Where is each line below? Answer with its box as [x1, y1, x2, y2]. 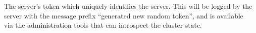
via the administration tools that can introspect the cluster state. [4, 20, 202, 30]
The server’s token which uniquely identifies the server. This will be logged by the [4, 1, 253, 11]
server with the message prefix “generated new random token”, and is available [4, 10, 244, 20]
